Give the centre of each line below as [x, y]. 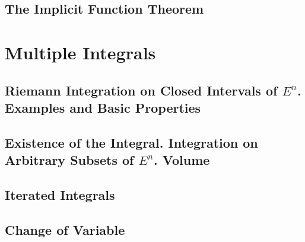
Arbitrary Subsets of [69, 160]
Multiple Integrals [80, 52]
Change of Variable [65, 229]
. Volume [182, 160]
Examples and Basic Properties [103, 107]
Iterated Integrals [60, 194]
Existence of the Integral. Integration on [131, 142]
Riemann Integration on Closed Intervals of [141, 90]
